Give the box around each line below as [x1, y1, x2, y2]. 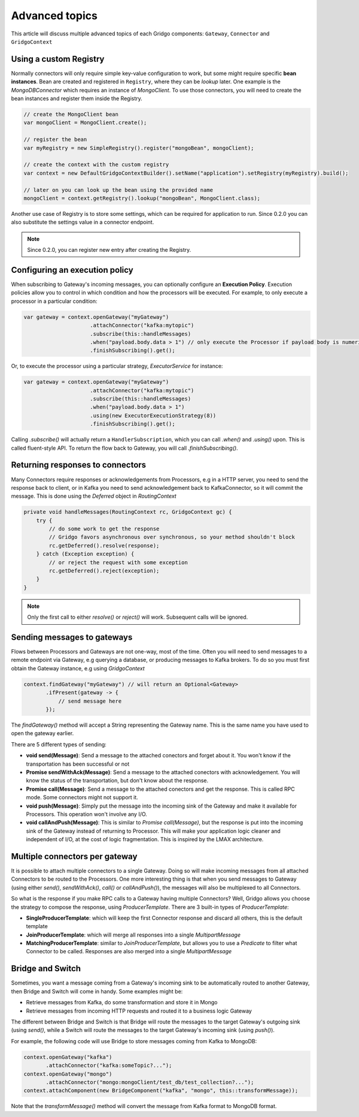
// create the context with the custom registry [23, 161, 169, 168]
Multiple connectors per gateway [11, 851, 138, 862]
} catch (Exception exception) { [36, 550, 135, 558]
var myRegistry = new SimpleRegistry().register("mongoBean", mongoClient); [23, 144, 254, 151]
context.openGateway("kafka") [23, 1053, 112, 1061]
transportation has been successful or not [26, 760, 130, 767]
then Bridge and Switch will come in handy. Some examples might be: [11, 987, 183, 995]
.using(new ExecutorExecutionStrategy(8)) [90, 412, 217, 419]
